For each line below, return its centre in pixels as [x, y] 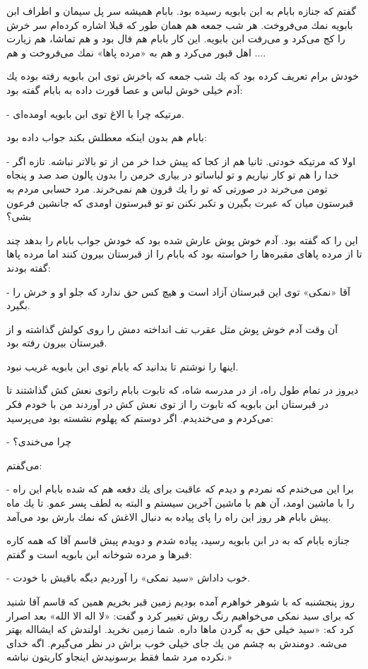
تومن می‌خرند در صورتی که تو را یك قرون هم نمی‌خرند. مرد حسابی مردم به [167, 188]
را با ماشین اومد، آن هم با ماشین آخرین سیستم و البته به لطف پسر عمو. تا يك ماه [180, 503]
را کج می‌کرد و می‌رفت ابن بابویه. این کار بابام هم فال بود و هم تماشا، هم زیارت [176, 38]
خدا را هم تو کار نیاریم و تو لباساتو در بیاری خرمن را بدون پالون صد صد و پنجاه [173, 175]
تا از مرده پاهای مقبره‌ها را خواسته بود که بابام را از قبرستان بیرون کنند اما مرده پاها [184, 254]
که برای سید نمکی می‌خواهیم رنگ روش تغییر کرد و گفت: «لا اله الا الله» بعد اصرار [180, 615]
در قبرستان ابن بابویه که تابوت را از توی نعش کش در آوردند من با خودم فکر [168, 404]
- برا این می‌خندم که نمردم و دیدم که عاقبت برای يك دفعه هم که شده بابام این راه [180, 489]
